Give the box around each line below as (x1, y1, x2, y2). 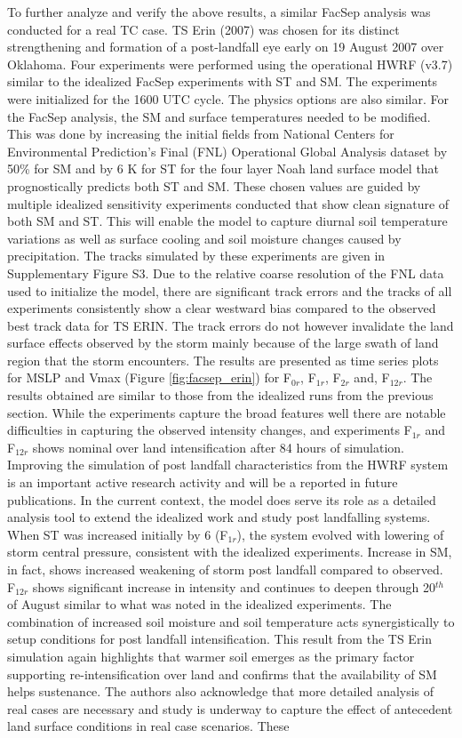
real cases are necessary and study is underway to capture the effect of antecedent (7, 699, 453, 718)
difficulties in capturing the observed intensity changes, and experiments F (7, 421, 412, 439)
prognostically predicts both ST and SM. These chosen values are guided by (7, 176, 421, 195)
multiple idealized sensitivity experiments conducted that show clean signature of (7, 194, 450, 213)
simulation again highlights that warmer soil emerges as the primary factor (7, 646, 415, 665)
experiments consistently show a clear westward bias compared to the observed (7, 299, 436, 317)
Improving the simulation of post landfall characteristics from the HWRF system (7, 455, 449, 474)
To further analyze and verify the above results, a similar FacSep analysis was (7, 3, 431, 20)
